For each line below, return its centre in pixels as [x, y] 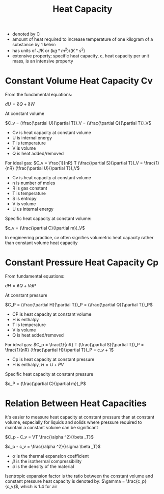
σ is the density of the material [43, 466]
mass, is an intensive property [43, 61]
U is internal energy [32, 137]
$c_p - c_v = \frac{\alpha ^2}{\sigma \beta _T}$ [53, 446]
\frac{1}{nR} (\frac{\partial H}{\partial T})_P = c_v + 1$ [59, 350]
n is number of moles [34, 183]
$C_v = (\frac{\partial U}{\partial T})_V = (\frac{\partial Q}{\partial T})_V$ [78, 123]
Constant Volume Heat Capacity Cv [79, 81]
